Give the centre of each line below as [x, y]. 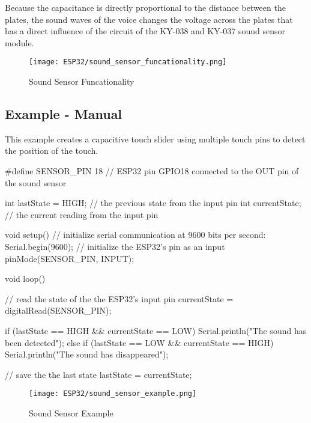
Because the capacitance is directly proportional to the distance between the [145, 7]
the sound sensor [36, 182]
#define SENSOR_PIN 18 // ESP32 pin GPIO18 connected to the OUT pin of [152, 171]
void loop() [25, 278]
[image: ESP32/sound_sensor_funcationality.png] [128, 62]
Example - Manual [64, 114]
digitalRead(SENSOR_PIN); [58, 310]
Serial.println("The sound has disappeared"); [87, 354]
